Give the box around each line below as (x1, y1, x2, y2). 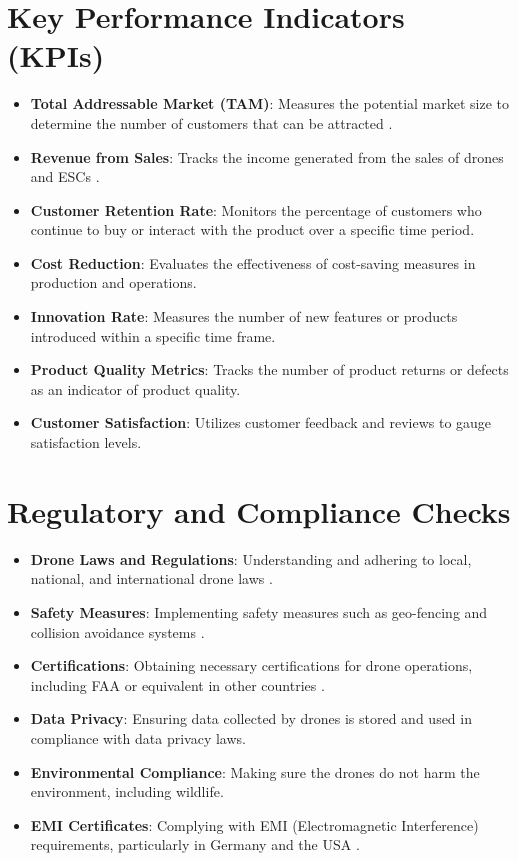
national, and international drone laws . (30, 568, 273, 589)
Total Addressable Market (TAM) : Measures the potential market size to (30, 93, 510, 114)
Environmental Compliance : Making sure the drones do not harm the (30, 761, 480, 782)
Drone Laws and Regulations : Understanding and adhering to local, (30, 548, 472, 569)
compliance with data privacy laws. (30, 727, 246, 748)
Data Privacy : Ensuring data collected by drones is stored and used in (30, 708, 472, 729)
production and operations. (30, 272, 197, 293)
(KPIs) (7, 35, 105, 76)
